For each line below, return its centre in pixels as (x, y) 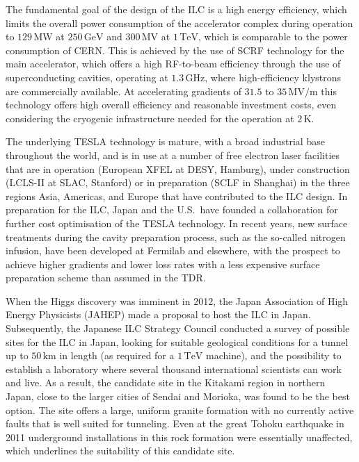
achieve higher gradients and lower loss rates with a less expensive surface (163, 264)
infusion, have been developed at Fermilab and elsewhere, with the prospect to (173, 250)
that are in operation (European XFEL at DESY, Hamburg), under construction (178, 168)
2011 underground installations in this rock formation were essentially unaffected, (179, 437)
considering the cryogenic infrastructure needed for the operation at (150, 118)
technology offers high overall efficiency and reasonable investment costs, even (171, 105)
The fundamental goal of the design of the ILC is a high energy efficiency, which (176, 9)
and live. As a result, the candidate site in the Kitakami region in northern (166, 382)
